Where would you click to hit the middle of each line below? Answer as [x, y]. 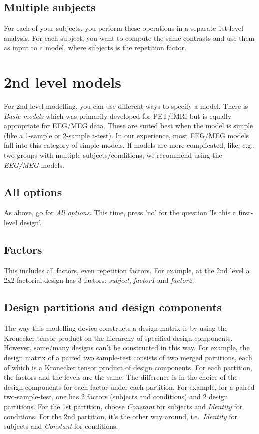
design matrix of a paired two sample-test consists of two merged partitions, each [128, 357]
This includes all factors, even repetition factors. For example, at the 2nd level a [127, 270]
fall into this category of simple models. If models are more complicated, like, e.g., [130, 145]
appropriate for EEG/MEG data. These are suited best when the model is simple [129, 126]
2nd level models [63, 82]
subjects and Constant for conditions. [61, 426]
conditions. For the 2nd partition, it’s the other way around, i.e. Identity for [121, 416]
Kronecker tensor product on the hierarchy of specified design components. [118, 337]
